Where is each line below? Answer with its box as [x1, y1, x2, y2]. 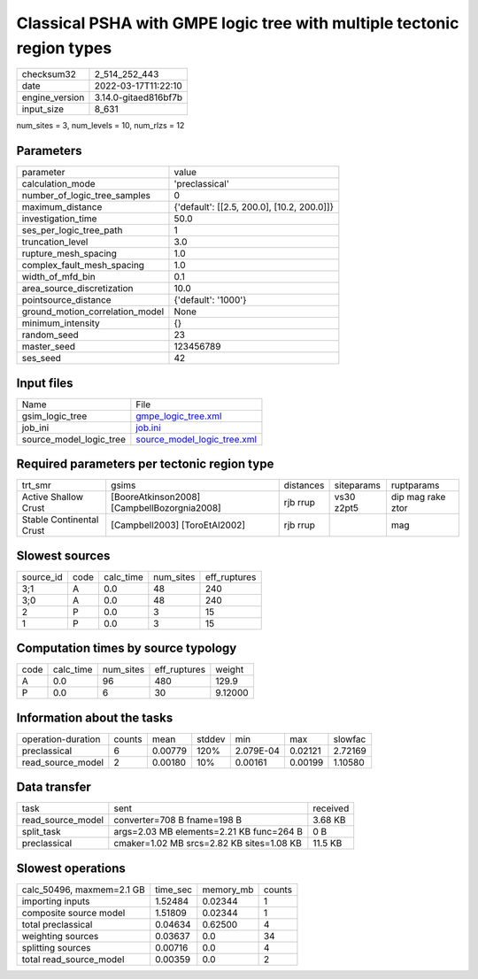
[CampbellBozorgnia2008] [111, 502, 221, 514]
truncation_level [21, 235, 89, 248]
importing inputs [21, 895, 90, 907]
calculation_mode [21, 178, 96, 190]
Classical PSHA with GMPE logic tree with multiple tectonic [16, 13, 459, 33]
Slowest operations [16, 860, 126, 875]
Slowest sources [16, 548, 111, 563]
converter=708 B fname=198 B [113, 814, 243, 827]
